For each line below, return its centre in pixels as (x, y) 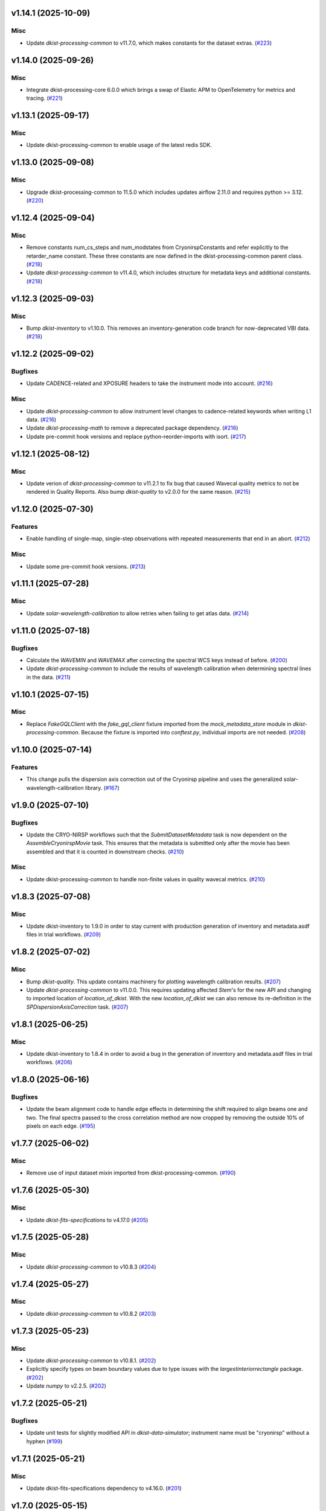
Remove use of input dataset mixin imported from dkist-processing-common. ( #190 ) (131, 1173)
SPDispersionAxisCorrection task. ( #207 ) (77, 1007)
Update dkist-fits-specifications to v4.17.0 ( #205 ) (87, 1220)
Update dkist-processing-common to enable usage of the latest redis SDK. (119, 145)
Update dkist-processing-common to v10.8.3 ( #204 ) (91, 1267)
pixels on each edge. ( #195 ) (61, 1126)
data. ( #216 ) (41, 419)
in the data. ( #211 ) (48, 677)
